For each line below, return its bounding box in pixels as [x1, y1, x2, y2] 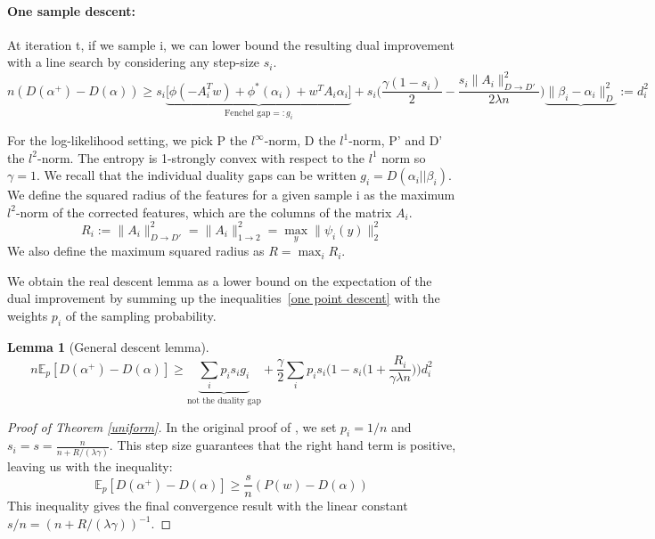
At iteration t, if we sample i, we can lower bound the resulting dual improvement [7, 35, 454, 53]
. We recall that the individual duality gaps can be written [36, 166, 356, 184]
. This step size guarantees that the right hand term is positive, [109, 436, 456, 454]
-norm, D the [264, 131, 336, 150]
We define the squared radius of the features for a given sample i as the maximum [7, 185, 455, 204]
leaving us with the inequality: [7, 456, 173, 475]
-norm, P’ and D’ [348, 131, 443, 150]
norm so [381, 148, 426, 167]
